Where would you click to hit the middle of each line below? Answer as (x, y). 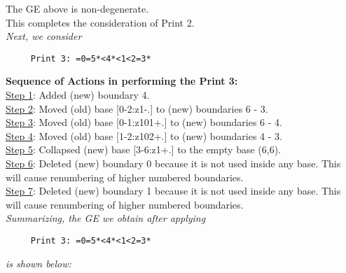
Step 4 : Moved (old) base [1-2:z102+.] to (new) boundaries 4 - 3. (144, 135)
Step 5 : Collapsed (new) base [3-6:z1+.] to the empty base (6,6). (144, 149)
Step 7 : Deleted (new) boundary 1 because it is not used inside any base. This (173, 191)
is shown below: (39, 263)
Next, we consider (44, 36)
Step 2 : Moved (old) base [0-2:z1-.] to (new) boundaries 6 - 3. (137, 108)
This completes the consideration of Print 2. (100, 22)
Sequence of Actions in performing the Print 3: (122, 81)
